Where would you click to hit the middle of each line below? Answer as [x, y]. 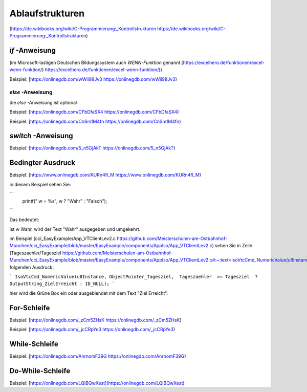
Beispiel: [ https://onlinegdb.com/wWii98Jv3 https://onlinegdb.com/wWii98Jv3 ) [93, 79]
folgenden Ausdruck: [31, 267]
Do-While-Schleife [40, 371]
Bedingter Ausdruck [42, 163]
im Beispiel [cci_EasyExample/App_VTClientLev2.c [63, 238]
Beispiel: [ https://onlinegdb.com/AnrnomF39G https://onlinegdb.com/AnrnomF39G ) [98, 356]
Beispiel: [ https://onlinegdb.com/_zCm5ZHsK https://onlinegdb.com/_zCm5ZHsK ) [95, 320]
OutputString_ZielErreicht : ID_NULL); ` [62, 284]
